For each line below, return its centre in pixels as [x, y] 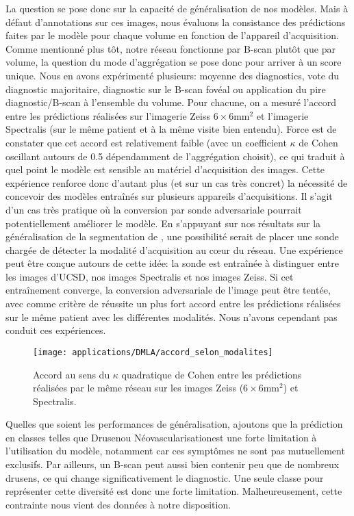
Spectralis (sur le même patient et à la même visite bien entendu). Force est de [171, 129]
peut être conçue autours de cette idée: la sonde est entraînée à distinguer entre [172, 263]
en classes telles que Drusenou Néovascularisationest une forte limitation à [161, 437]
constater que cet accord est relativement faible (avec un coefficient [146, 142]
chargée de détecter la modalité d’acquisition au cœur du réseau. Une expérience [174, 249]
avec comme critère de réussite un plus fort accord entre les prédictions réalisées [173, 304]
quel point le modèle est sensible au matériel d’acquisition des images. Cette [165, 169]
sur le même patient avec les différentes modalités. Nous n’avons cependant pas [172, 317]
